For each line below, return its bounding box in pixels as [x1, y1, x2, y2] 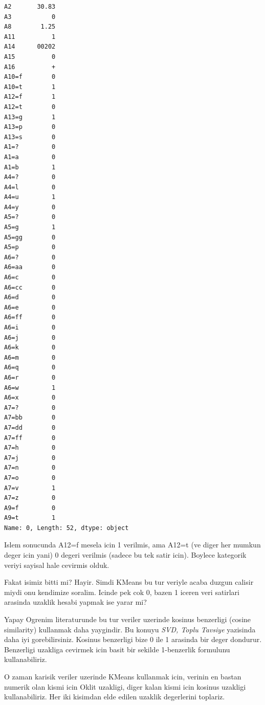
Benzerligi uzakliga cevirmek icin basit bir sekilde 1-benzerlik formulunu [4, 644, 230, 654]
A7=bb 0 [4, 414, 56, 422]
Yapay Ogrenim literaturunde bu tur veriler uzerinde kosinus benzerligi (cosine [4, 614, 251, 625]
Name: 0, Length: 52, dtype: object [4, 524, 129, 532]
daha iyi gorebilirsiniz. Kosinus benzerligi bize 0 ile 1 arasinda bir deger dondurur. [4, 634, 262, 645]
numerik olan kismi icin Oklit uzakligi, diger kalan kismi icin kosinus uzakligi [4, 681, 246, 692]
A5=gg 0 [4, 233, 56, 241]
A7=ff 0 [4, 434, 56, 442]
